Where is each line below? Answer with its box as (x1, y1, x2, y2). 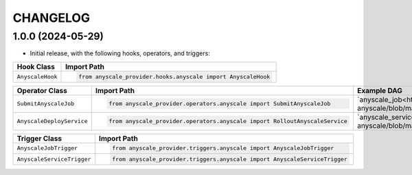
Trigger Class (16, 133, 62, 143)
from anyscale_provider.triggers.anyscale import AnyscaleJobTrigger (112, 144, 334, 152)
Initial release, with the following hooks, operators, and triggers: (30, 49, 211, 57)
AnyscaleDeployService (16, 118, 89, 125)
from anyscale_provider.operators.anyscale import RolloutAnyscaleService (108, 118, 348, 125)
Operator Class (16, 85, 68, 95)
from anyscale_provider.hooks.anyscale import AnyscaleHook (78, 72, 271, 80)
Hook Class (16, 62, 55, 71)
